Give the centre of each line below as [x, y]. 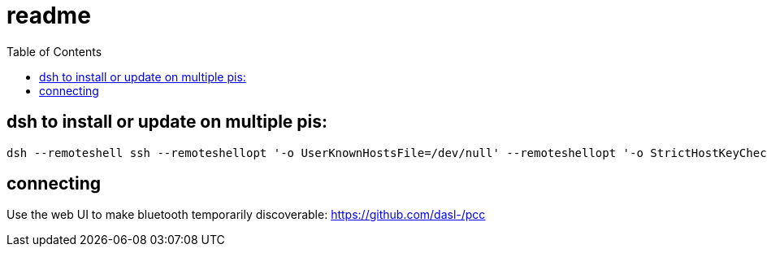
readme [49, 15]
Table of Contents [54, 51]
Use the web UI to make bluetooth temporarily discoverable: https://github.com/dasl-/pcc [246, 215]
